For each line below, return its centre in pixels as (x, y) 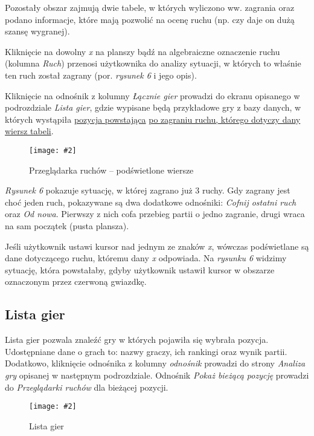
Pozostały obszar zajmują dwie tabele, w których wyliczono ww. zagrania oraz (150, 7)
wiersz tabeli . (29, 131)
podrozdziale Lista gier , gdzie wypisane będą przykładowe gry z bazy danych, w (153, 107)
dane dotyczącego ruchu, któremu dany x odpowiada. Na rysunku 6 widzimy (146, 258)
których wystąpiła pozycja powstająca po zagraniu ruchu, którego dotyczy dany (153, 119)
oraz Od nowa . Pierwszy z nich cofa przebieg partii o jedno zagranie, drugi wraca (155, 214)
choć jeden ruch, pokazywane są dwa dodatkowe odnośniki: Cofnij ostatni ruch (151, 202)
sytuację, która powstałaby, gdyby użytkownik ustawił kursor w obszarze (140, 269)
